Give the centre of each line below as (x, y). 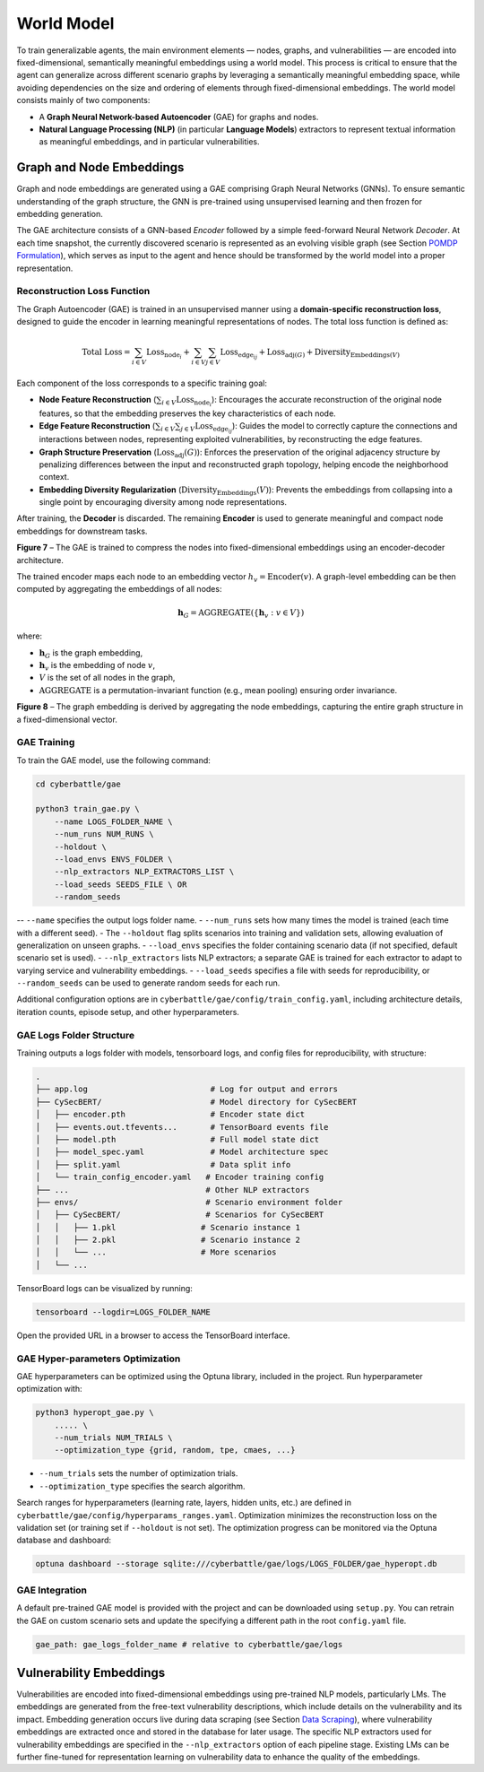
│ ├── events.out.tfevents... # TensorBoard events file (182, 1127)
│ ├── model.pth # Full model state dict (177, 1139)
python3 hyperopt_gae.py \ (95, 1413)
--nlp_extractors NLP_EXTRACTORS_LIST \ (144, 872)
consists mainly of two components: (83, 100)
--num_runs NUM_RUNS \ (104, 834)
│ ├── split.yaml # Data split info (163, 1164)
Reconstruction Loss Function (83, 291)
